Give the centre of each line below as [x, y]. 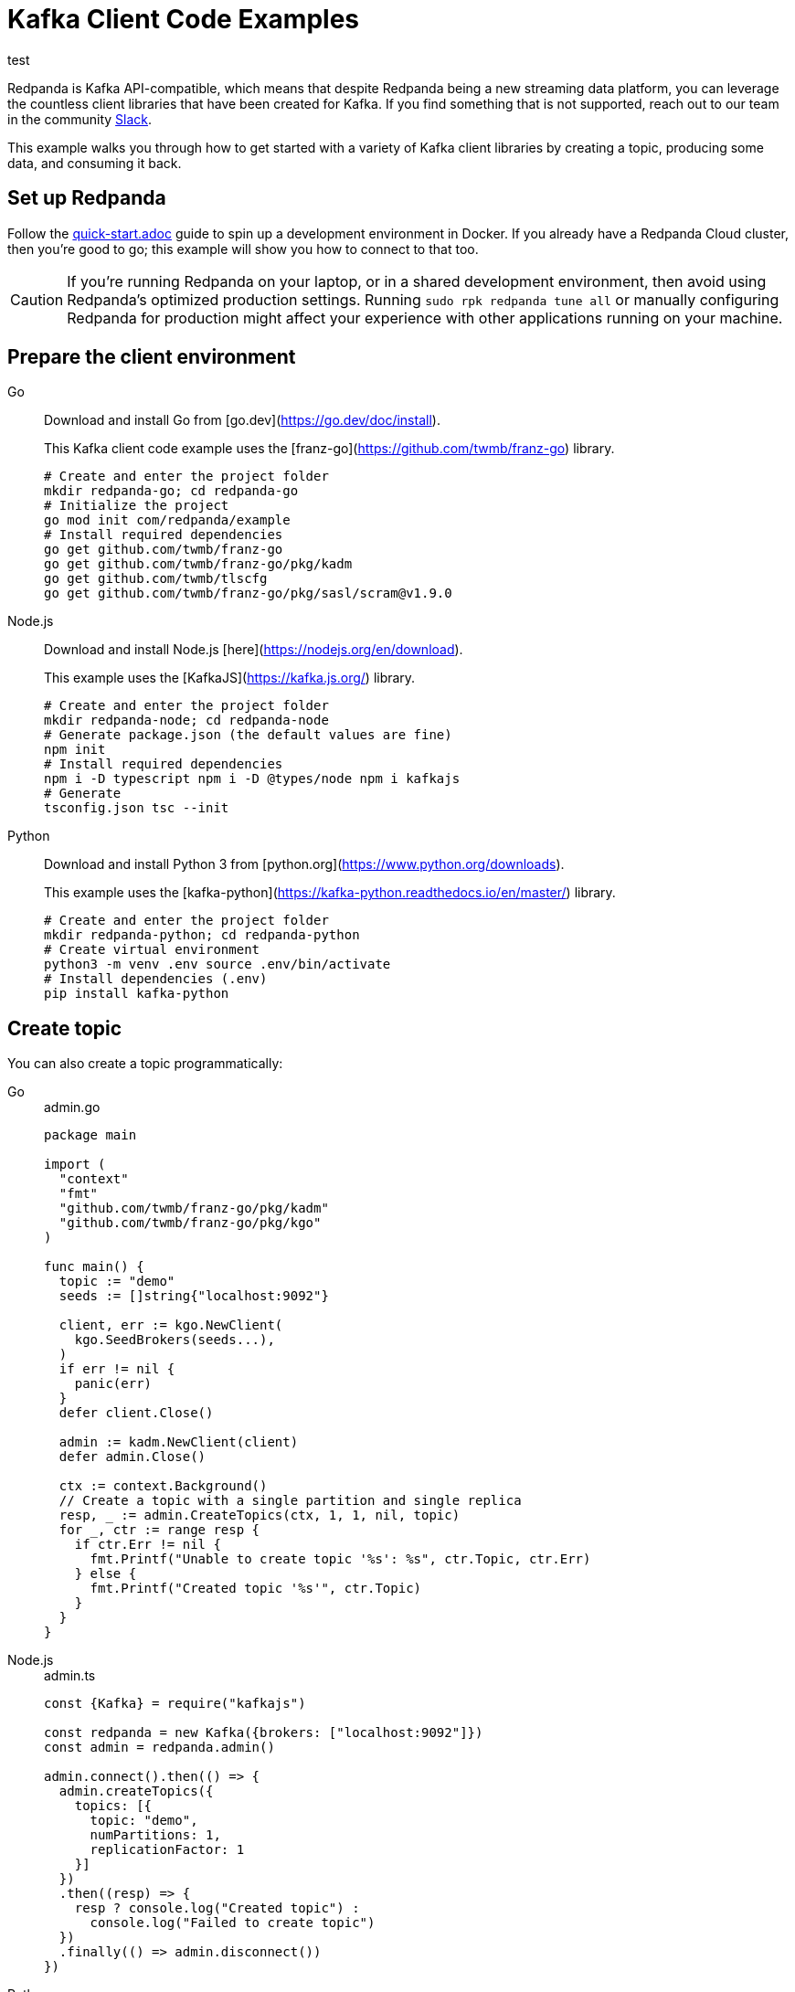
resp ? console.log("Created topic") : [217, 1908]
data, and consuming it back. [95, 163]
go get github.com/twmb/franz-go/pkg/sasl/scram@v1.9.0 [248, 593]
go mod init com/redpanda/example [167, 520]
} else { [106, 1574]
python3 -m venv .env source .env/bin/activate [217, 964]
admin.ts [70, 1676]
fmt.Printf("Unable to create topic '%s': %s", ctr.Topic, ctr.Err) [340, 1559]
